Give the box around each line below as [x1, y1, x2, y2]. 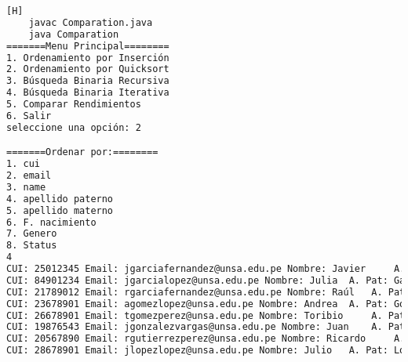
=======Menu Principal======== [6, 40, 169, 52]
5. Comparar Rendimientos [6, 99, 141, 110]
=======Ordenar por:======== [6, 147, 158, 158]
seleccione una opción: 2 [6, 121, 141, 133]
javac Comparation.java [28, 16, 153, 28]
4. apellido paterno [6, 193, 114, 205]
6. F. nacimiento [6, 216, 97, 228]
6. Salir [6, 110, 52, 121]
